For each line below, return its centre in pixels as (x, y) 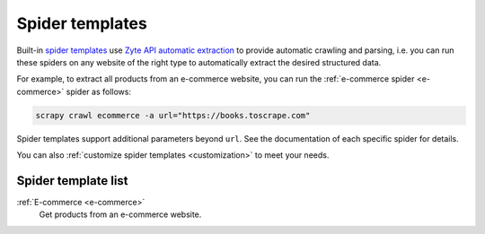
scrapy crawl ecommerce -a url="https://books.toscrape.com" (173, 115)
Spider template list (73, 181)
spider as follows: (99, 91)
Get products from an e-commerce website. (120, 214)
